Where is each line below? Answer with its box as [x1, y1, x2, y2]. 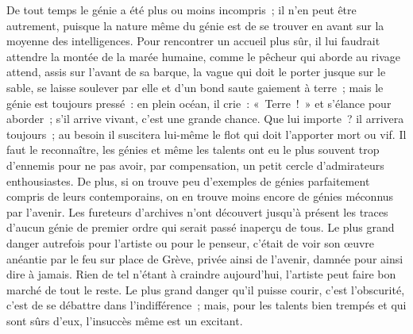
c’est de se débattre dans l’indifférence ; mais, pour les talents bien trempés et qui [6, 297, 407, 313]
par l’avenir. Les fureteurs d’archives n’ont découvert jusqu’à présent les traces [6, 203, 388, 220]
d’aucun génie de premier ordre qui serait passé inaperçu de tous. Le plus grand [6, 219, 395, 236]
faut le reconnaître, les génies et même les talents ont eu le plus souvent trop [6, 141, 380, 158]
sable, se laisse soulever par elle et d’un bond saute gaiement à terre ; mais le [6, 79, 384, 95]
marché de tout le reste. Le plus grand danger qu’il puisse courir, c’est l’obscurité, [6, 281, 405, 298]
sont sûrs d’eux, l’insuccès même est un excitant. [6, 312, 243, 328]
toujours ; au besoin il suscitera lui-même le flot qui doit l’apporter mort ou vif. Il [6, 125, 407, 142]
